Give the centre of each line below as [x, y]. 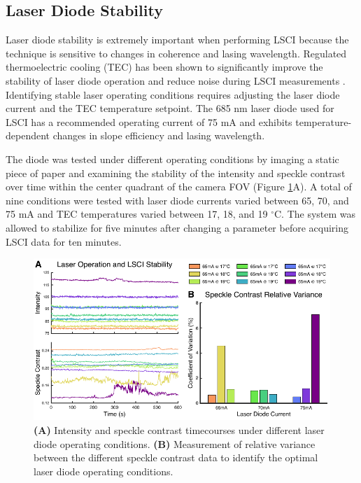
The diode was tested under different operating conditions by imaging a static [172, 159]
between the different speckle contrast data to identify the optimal [176, 457]
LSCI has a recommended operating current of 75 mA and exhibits [149, 121]
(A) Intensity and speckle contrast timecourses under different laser [179, 429]
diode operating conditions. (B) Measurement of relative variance [175, 443]
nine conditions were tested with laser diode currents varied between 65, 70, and [177, 200]
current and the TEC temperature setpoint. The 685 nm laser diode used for [170, 108]
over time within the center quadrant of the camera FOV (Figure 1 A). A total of [179, 187]
